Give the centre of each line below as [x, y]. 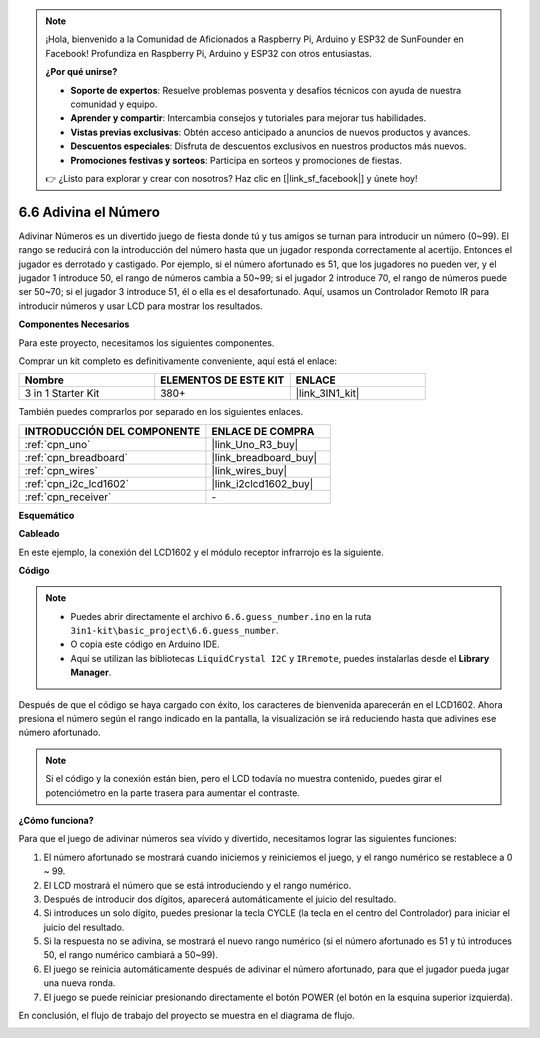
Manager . [91, 672]
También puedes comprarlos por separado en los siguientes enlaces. [161, 412]
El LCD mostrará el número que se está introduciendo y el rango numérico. [197, 885]
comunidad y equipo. [114, 104]
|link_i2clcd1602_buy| [262, 483]
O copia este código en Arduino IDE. [145, 644]
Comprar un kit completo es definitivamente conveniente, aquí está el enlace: [178, 361]
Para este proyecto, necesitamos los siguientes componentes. [146, 342]
